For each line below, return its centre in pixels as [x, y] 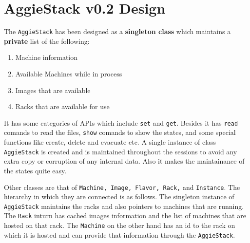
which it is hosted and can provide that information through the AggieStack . [120, 234]
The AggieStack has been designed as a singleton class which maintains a [117, 31]
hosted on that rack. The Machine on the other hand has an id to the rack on [120, 225]
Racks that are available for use [62, 106]
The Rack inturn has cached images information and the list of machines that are [125, 215]
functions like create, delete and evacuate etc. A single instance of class [110, 142]
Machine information [47, 57]
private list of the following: [47, 41]
